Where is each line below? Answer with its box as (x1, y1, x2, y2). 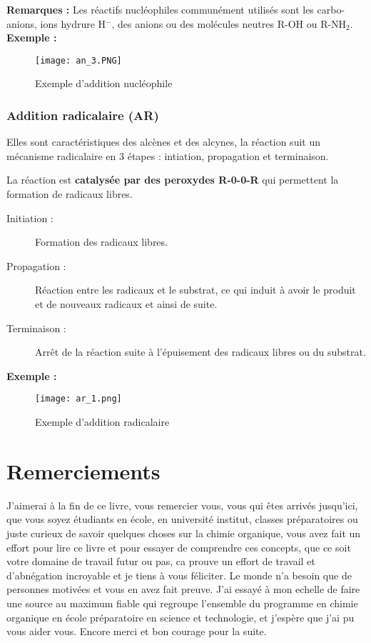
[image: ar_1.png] (35, 394, 122, 404)
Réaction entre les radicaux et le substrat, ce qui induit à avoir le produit (35, 282, 356, 297)
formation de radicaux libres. (6, 186, 133, 201)
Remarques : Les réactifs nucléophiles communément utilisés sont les (6, 2, 314, 16)
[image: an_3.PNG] (35, 55, 122, 66)
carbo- (317, 2, 345, 16)
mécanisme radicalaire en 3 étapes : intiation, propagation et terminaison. (6, 148, 329, 163)
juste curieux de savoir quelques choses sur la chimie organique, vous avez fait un (6, 525, 361, 540)
